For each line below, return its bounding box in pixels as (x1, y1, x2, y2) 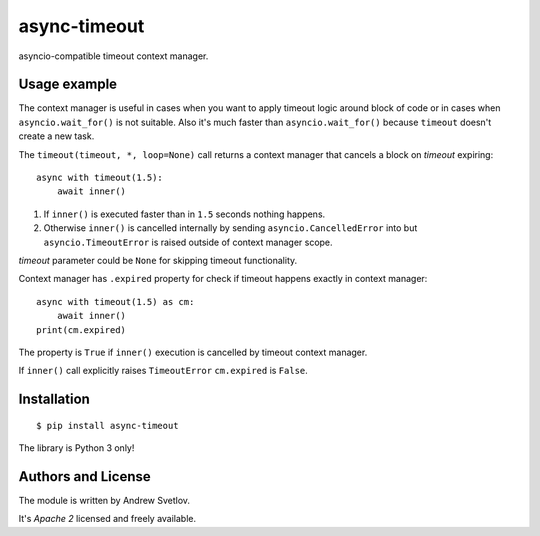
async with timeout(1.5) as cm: (36, 296, 195, 307)
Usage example (18, 76, 118, 93)
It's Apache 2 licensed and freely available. (18, 513, 197, 525)
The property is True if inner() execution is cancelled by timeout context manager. (18, 346, 368, 358)
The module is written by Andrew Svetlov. (18, 495, 190, 507)
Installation (18, 391, 90, 408)
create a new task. (18, 130, 95, 142)
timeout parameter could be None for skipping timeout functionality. (18, 254, 298, 266)
